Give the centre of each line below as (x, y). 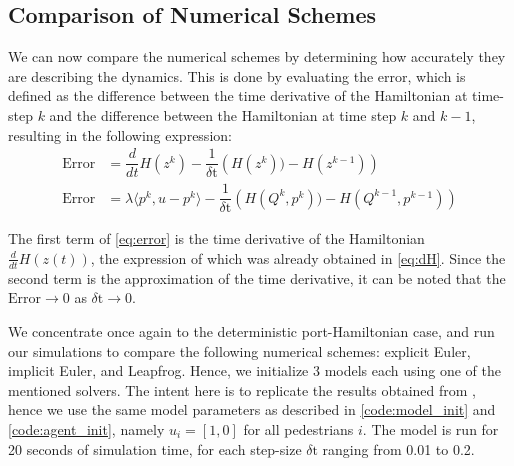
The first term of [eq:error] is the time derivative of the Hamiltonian (216, 238)
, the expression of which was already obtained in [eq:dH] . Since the (298, 257)
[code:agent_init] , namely (86, 428)
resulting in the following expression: (120, 134)
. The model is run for (430, 428)
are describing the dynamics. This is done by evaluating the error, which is (237, 75)
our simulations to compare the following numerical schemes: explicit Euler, (239, 350)
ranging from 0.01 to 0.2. (398, 448)
